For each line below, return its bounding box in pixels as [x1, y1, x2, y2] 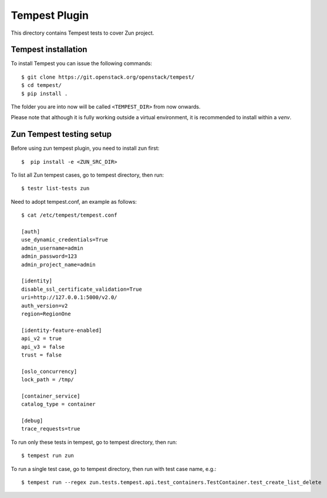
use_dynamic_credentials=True [21, 237, 109, 243]
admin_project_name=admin [21, 261, 96, 268]
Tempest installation [11, 45, 87, 55]
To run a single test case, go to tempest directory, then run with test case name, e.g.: [11, 465, 217, 472]
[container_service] [21, 392, 80, 399]
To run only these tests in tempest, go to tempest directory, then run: [11, 438, 177, 446]
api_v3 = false [21, 344, 65, 350]
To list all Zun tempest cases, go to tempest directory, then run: [11, 171, 164, 179]
